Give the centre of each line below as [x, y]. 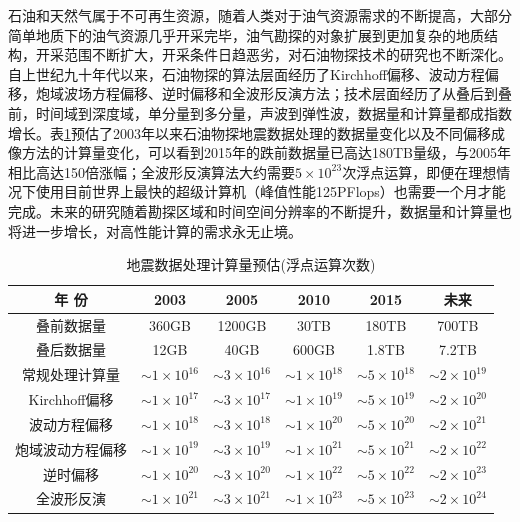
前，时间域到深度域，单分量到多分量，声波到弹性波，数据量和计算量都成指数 [260, 112]
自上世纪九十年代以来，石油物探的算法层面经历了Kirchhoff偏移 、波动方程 [246, 73]
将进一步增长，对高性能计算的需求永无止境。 [155, 230]
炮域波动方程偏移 [71, 448]
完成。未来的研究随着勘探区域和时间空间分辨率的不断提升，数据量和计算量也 [260, 210]
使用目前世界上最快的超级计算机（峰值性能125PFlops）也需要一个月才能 [270, 191]
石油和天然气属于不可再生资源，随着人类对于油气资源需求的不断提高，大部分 [260, 15]
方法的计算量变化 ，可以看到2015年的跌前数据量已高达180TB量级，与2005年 [266, 152]
